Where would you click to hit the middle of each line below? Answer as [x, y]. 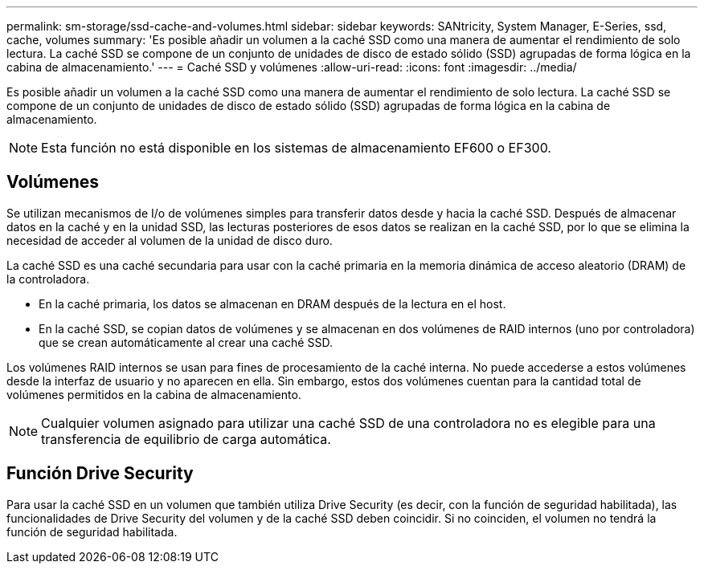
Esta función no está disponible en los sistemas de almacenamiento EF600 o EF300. [296, 148]
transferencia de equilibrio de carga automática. [186, 439]
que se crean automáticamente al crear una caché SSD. [186, 342]
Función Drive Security [100, 474]
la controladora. [48, 279]
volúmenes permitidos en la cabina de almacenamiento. [154, 394]
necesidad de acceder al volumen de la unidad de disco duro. [170, 240]
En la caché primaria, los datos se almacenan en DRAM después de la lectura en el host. [272, 303]
